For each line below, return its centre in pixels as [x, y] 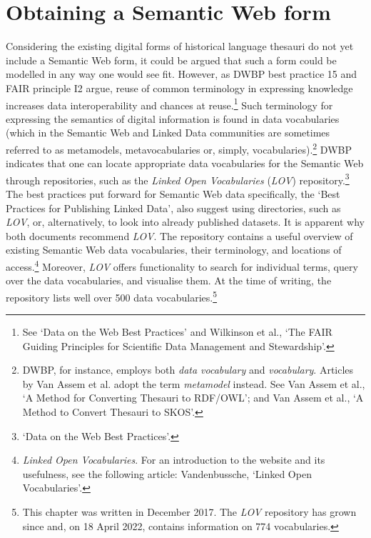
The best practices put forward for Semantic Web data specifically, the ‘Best [173, 194]
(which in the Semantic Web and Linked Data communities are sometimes [168, 133]
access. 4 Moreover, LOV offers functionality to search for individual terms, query [182, 265]
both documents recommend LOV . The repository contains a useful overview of [179, 235]
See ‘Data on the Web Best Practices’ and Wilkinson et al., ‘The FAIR [177, 332]
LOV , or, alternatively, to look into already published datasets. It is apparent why [185, 222]
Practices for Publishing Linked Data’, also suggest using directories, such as [173, 208]
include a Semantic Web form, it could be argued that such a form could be [171, 60]
